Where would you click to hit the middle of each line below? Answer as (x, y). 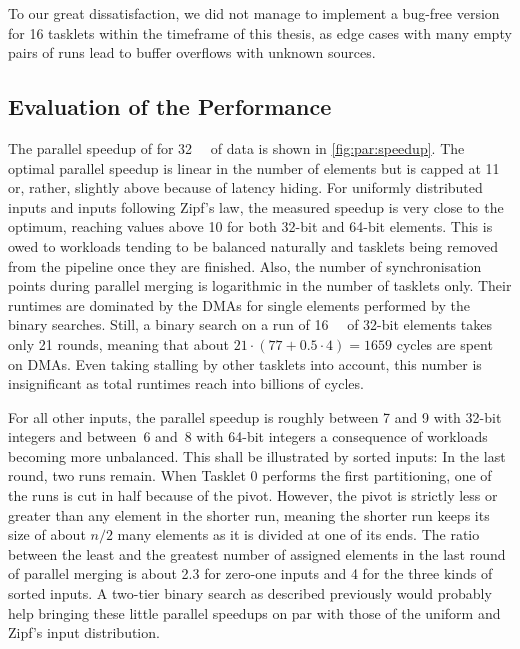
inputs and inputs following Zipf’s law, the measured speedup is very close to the (256, 206)
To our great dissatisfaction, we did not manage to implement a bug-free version (254, 13)
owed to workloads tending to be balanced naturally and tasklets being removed (253, 245)
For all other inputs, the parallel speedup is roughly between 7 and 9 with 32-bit (255, 416)
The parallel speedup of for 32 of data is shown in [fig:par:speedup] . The (236, 147)
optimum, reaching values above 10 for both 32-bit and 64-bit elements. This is (250, 226)
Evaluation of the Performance (170, 106)
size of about (47, 534)
